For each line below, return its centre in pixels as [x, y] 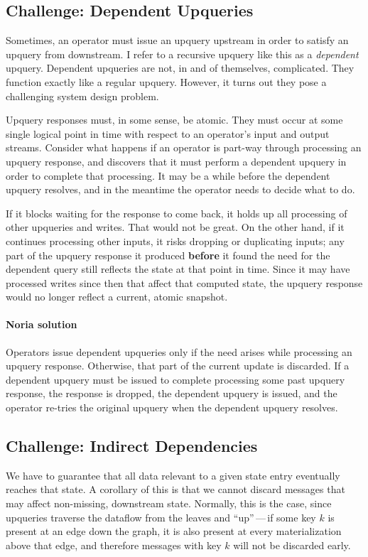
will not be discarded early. [292, 545]
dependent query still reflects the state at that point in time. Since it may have [178, 269]
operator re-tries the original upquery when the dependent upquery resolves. [172, 407]
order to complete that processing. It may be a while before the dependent [168, 175]
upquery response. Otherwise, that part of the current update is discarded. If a [178, 366]
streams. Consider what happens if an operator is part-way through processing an [184, 147]
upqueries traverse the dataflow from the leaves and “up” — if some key [161, 517]
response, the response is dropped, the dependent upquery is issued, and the [172, 393]
